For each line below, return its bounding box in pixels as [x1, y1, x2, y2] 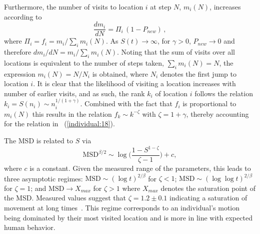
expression [4, 68, 35, 79]
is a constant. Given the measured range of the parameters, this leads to [29, 163, 251, 173]
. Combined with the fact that [80, 98, 172, 109]
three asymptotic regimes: [4, 173, 83, 183]
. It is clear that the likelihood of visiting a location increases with [33, 78, 236, 89]
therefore [4, 47, 31, 57]
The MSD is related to [4, 135, 73, 145]
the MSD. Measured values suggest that [4, 192, 126, 203]
